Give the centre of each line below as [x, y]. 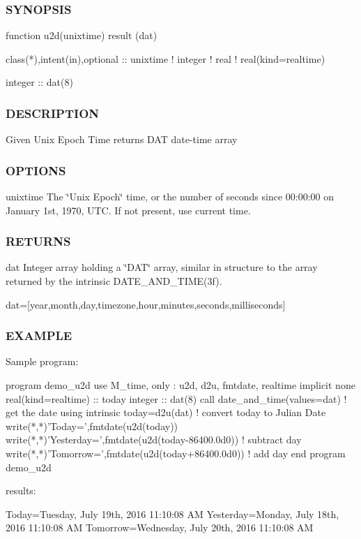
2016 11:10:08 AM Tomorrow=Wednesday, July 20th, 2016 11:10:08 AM [160, 527]
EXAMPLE [39, 335]
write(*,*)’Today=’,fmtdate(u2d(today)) [92, 426]
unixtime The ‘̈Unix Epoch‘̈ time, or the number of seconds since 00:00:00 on [170, 197]
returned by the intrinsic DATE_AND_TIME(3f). [114, 281]
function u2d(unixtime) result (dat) [82, 35]
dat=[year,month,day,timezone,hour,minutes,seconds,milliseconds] [146, 304]
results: [21, 490]
